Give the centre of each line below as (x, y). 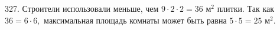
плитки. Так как (246, 8)
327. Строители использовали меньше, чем (82, 8)
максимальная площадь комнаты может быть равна (135, 20)
